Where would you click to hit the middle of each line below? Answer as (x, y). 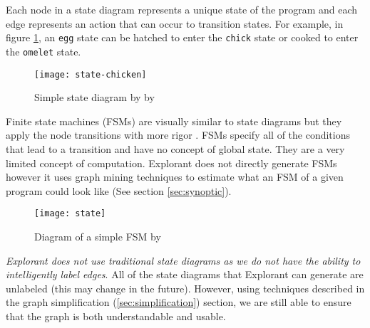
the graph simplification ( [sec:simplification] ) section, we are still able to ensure (179, 302)
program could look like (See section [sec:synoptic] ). (119, 190)
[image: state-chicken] (91, 74)
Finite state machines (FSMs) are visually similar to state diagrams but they (174, 121)
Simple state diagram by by (94, 97)
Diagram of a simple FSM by (98, 236)
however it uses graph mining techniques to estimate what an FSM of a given (175, 177)
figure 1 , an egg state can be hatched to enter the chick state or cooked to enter (182, 37)
